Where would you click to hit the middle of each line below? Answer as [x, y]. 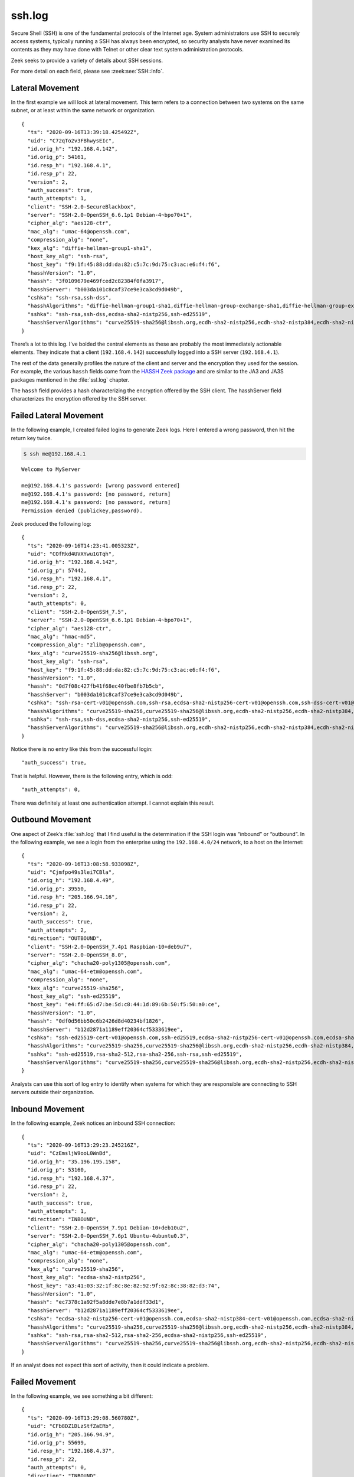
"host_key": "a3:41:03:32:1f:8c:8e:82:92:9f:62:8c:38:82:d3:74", [124, 1286]
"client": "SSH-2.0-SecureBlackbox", [82, 206]
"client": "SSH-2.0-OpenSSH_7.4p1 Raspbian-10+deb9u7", [110, 946]
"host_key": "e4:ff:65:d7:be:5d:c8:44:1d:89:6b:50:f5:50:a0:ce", [124, 1005]
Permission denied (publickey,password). [82, 510]
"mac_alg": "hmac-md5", [62, 636]
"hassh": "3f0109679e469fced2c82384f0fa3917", [96, 281]
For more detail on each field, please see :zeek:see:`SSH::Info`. [88, 71]
